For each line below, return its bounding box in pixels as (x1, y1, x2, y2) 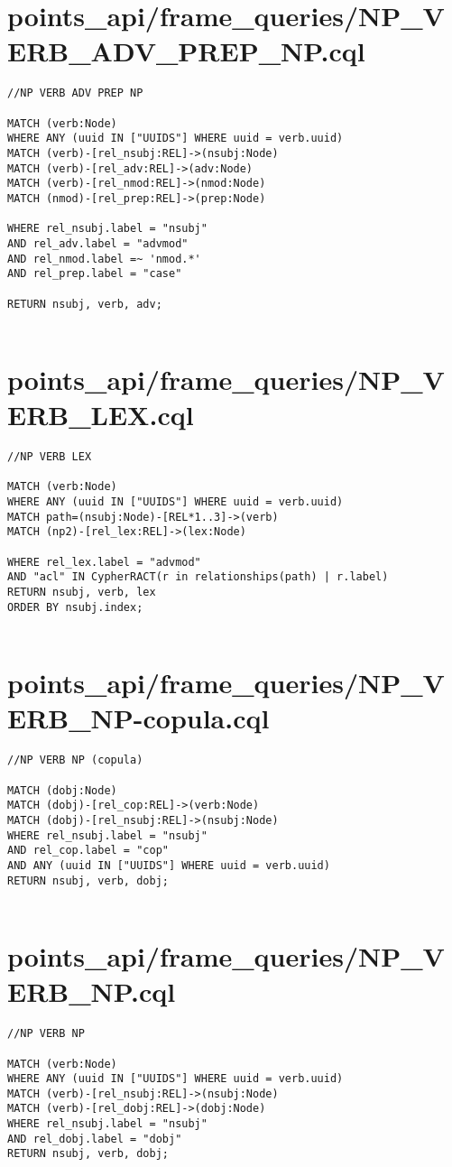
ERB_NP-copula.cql (7, 699, 270, 736)
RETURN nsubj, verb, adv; (7, 297, 162, 310)
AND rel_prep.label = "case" (7, 267, 182, 281)
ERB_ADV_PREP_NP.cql (7, 32, 365, 69)
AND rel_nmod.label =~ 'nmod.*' (7, 252, 201, 265)
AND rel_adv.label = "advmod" (7, 236, 189, 250)
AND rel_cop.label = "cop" (7, 844, 169, 857)
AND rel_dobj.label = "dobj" (7, 1132, 182, 1145)
